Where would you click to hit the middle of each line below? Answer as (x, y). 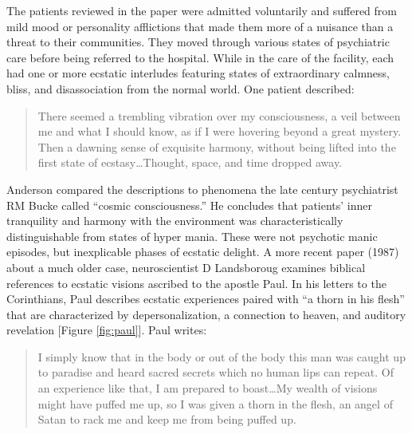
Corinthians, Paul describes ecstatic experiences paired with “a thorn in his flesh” (206, 299)
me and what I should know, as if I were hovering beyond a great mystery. (220, 131)
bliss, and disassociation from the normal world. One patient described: (180, 88)
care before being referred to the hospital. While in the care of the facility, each (200, 57)
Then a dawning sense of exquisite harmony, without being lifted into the (217, 146)
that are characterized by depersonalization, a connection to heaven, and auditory (206, 314)
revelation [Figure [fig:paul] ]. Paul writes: (107, 330)
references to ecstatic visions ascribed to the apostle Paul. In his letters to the (196, 283)
